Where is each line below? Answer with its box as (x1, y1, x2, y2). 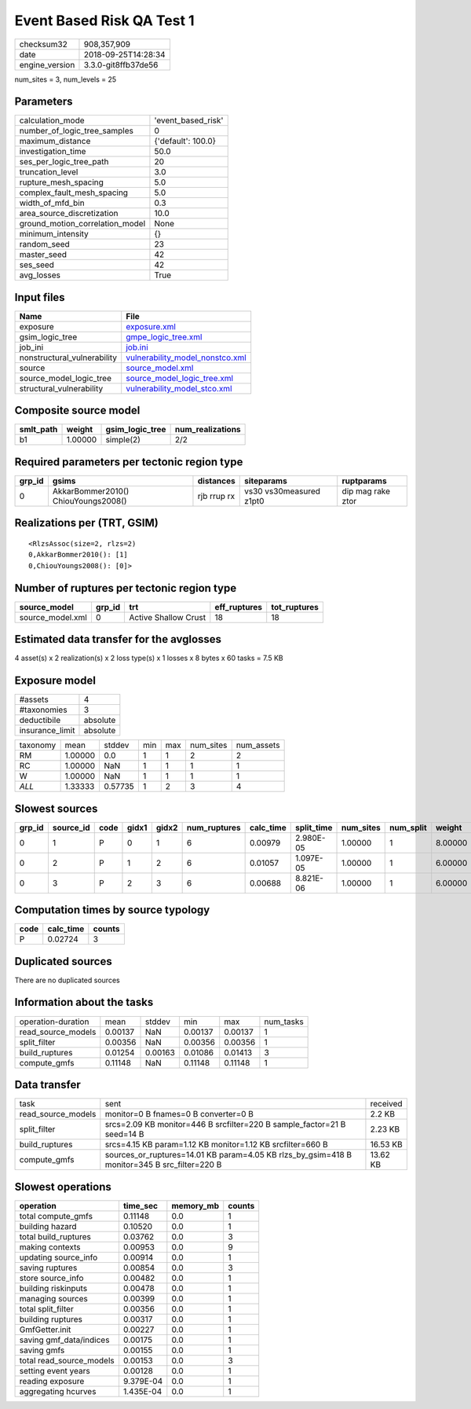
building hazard (19, 1220, 77, 1231)
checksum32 (19, 39, 68, 50)
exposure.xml (126, 321, 177, 332)
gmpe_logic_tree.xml (126, 331, 203, 342)
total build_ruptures (19, 1231, 92, 1242)
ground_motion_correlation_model (19, 218, 146, 229)
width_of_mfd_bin (19, 197, 86, 208)
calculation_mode (19, 115, 86, 126)
